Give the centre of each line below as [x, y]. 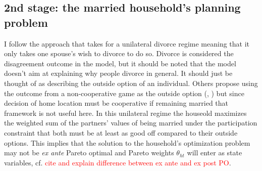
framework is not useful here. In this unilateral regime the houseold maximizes [125, 113]
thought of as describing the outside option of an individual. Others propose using [131, 83]
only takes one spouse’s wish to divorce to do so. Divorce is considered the [119, 53]
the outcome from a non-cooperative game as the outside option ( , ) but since [124, 93]
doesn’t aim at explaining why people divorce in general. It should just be [118, 73]
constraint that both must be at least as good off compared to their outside [121, 132]
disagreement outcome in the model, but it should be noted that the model [120, 63]
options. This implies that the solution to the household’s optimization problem [127, 142]
